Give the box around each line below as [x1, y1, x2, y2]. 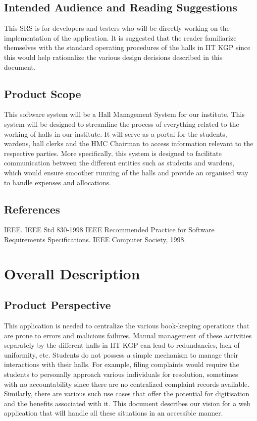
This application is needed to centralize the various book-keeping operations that [4, 320, 250, 331]
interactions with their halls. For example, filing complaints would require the [4, 359, 239, 369]
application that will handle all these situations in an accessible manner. [4, 408, 223, 418]
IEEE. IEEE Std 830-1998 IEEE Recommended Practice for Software [4, 224, 214, 235]
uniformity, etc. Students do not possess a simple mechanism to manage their [4, 349, 239, 360]
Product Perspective [4, 297, 111, 313]
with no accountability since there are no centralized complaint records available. [4, 378, 250, 389]
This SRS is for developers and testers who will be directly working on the [4, 23, 230, 33]
